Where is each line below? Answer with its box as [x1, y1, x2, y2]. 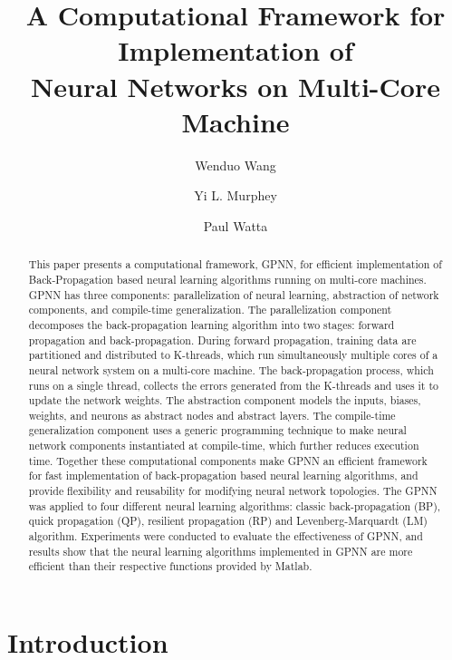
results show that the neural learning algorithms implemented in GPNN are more [28, 543, 413, 558]
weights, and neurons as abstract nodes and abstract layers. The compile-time [28, 407, 396, 422]
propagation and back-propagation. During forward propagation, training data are [28, 332, 417, 347]
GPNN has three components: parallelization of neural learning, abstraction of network [28, 286, 439, 302]
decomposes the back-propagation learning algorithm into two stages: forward [28, 316, 395, 332]
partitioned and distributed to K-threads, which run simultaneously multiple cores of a [28, 347, 438, 363]
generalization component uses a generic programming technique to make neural [28, 422, 407, 438]
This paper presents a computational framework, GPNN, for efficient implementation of [28, 257, 442, 272]
